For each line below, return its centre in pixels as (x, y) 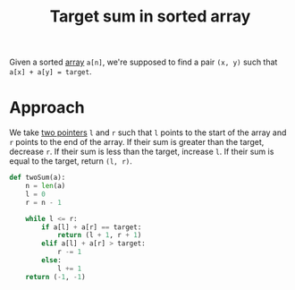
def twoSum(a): (38, 178)
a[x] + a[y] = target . (51, 72)
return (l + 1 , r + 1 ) (99, 235)
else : (52, 260)
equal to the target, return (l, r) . (71, 161)
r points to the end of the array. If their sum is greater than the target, (137, 142)
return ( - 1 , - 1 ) (56, 277)
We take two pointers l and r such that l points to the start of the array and (148, 132)
